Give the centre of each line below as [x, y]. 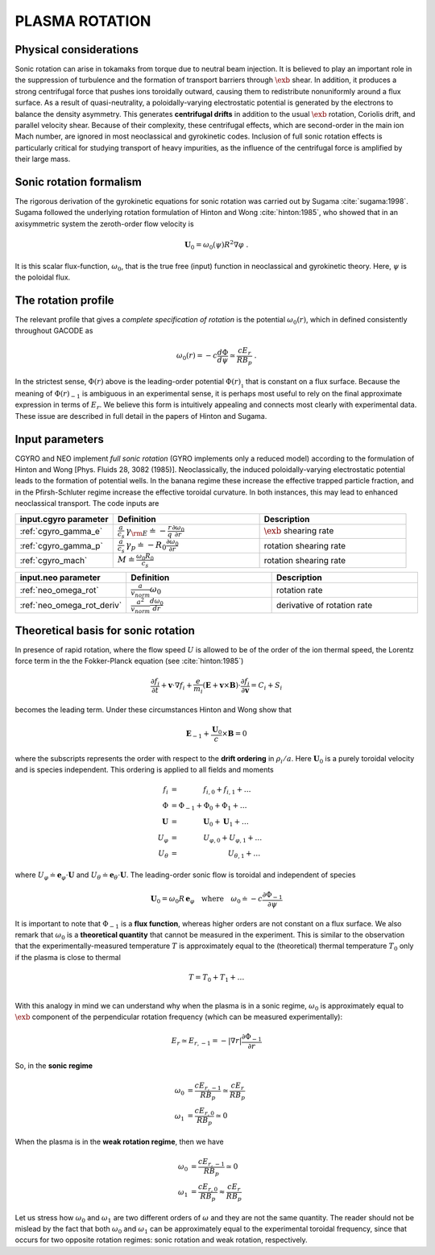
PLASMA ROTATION [83, 21]
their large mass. [43, 159]
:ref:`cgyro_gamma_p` [62, 545]
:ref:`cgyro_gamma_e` [61, 532]
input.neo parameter [60, 578]
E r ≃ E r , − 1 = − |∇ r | [206, 1042]
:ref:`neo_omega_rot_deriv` [71, 606]
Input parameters [60, 439]
